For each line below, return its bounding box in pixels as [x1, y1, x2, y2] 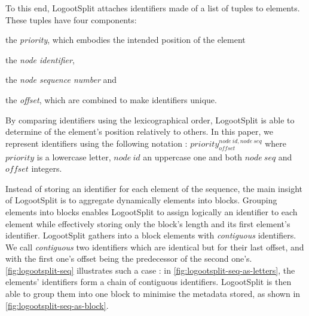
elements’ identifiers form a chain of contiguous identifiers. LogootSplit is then [5, 275, 292, 288]
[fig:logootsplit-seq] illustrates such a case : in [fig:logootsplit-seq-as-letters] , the [5, 264, 295, 276]
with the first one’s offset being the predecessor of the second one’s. [5, 252, 252, 265]
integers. [31, 162, 62, 175]
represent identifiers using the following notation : [5, 137, 188, 149]
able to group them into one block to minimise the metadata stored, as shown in [5, 287, 301, 300]
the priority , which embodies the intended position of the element [5, 33, 246, 46]
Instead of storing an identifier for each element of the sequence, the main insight [5, 182, 303, 194]
